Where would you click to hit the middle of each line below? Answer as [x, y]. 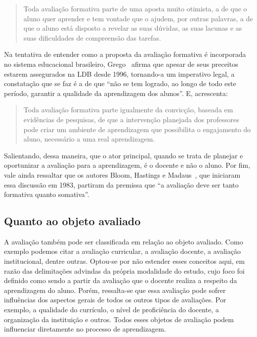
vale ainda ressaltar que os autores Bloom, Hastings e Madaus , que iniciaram [122, 174]
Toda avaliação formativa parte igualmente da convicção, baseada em [128, 110]
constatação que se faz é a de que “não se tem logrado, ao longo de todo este [120, 83]
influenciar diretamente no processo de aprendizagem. [85, 329]
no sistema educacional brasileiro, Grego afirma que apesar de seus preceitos [121, 64]
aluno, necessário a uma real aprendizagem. [89, 139]
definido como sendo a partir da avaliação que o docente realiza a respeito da [121, 280]
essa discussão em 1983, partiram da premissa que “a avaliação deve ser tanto [121, 184]
